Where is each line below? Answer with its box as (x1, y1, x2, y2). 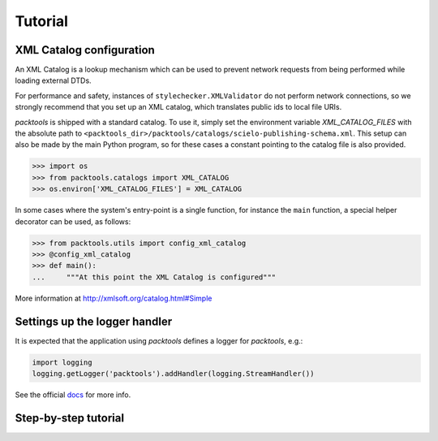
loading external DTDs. (15, 76, 92, 85)
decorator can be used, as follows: (15, 216, 131, 227)
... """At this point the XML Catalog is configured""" (32, 272, 277, 282)
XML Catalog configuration (15, 43, 156, 57)
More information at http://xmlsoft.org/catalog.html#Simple (15, 293, 213, 303)
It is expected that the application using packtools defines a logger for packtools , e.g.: (15, 335, 303, 345)
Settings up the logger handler (15, 314, 173, 328)
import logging (32, 357, 92, 367)
